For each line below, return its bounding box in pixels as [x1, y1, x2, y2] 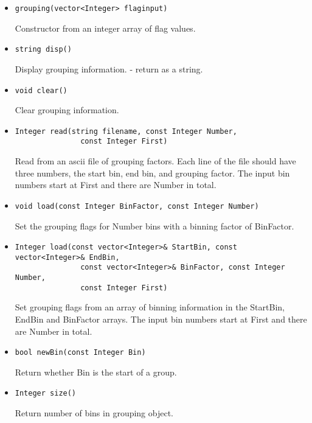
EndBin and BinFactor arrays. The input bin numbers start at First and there [15, 312, 307, 325]
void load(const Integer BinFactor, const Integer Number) [15, 201, 259, 211]
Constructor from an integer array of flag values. [15, 21, 196, 34]
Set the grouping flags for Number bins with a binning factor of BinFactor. [15, 219, 294, 232]
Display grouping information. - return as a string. [15, 62, 203, 75]
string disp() [15, 45, 72, 54]
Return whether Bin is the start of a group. [15, 365, 177, 378]
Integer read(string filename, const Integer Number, [15, 127, 237, 136]
